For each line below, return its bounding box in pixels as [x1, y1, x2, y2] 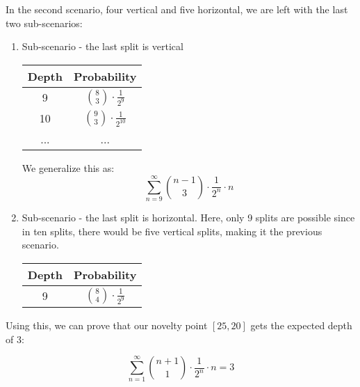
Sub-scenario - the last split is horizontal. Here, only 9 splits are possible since [22, 210, 355, 224]
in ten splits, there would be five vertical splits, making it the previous [22, 223, 322, 238]
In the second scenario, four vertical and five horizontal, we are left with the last [6, 2, 348, 16]
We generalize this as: [22, 161, 115, 175]
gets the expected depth [250, 317, 352, 332]
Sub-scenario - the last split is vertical [22, 39, 183, 54]
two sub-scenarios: [6, 15, 83, 30]
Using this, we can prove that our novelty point [6, 317, 208, 332]
